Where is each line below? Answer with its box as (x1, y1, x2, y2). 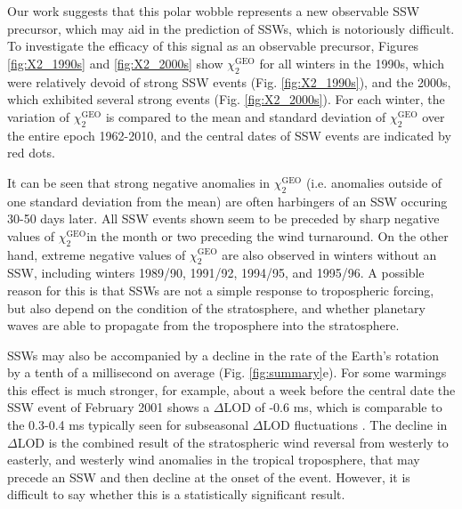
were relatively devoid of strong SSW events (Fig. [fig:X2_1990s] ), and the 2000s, (7, 72, 451, 91)
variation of (7, 107, 70, 125)
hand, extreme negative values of (7, 245, 186, 263)
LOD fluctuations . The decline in (263, 416, 448, 434)
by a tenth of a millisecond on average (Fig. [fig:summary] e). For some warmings (7, 363, 447, 382)
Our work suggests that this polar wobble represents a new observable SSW (7, 2, 420, 20)
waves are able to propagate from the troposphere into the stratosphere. (7, 316, 400, 335)
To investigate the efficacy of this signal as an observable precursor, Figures (7, 36, 419, 55)
